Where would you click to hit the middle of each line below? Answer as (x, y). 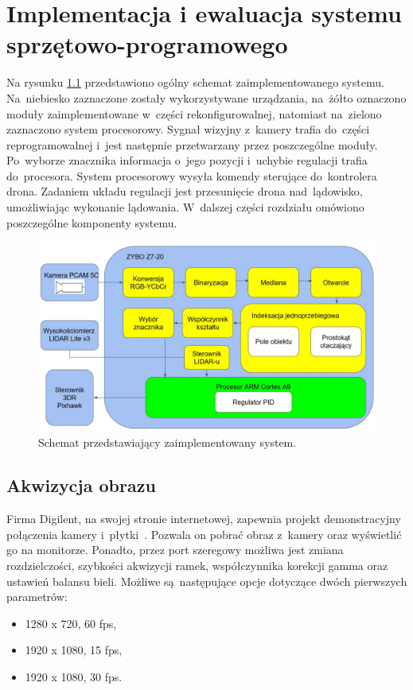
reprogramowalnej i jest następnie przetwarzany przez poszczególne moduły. (192, 144)
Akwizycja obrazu (81, 485)
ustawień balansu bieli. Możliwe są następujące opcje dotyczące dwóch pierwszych (207, 581)
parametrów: (37, 597)
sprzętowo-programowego (147, 44)
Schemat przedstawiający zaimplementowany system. (168, 442)
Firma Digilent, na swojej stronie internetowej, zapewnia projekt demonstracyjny (204, 519)
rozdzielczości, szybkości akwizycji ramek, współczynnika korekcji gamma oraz (197, 565)
